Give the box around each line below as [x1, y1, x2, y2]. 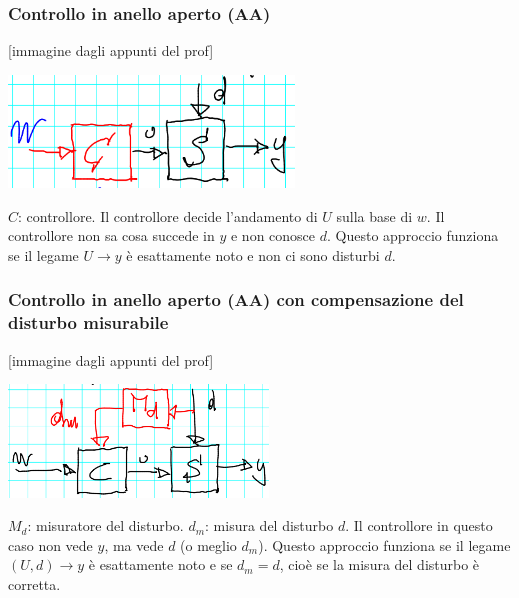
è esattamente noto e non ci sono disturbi [126, 244, 380, 265]
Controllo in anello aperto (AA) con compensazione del [8, 287, 464, 312]
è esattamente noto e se [88, 554, 233, 575]
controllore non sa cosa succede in [8, 225, 215, 246]
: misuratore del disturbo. [27, 515, 184, 536]
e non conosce [230, 225, 316, 246]
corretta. [8, 574, 61, 595]
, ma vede [104, 534, 164, 555]
